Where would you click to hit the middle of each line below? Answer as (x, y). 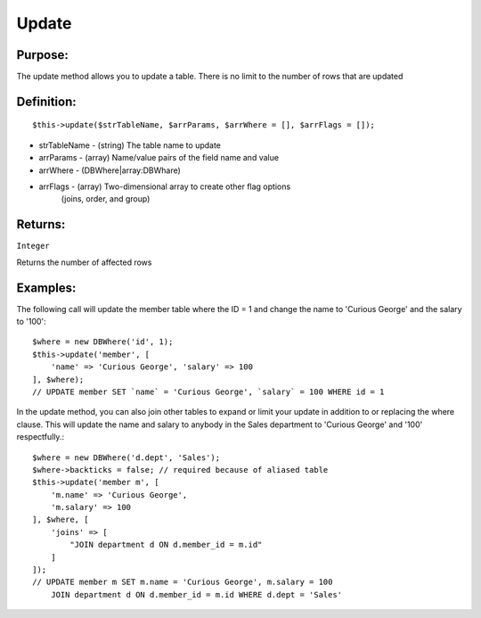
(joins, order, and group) (106, 199)
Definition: (47, 101)
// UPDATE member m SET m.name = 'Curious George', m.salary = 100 (183, 582)
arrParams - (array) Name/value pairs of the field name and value (159, 158)
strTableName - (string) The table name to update (130, 145)
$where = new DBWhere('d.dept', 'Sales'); (126, 457)
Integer (33, 246)
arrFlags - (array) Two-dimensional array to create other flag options (165, 186)
